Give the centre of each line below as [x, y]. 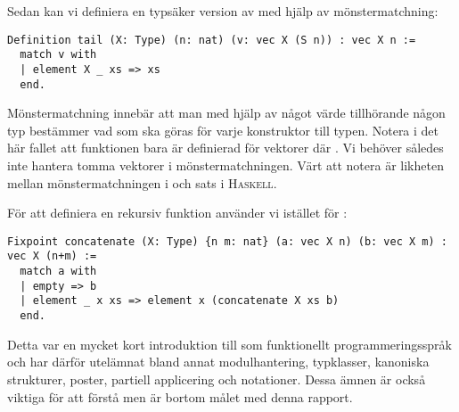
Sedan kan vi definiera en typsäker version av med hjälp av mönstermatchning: [223, 11]
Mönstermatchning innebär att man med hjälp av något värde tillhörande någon [226, 113]
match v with [58, 55]
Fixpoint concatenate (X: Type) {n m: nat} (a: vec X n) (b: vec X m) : [227, 241]
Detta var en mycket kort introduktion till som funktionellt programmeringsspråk [229, 344]
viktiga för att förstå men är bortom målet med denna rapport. [180, 396]
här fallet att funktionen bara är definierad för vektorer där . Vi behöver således [225, 148]
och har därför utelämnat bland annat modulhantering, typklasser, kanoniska [218, 362]
